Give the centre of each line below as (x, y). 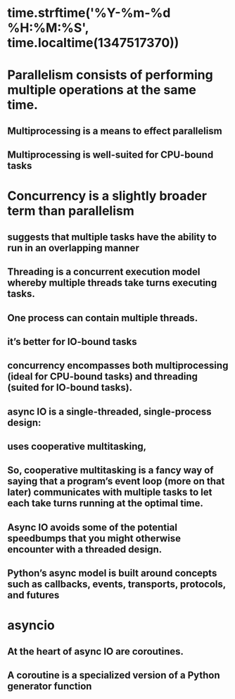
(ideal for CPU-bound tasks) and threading (103, 377)
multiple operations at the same (102, 90)
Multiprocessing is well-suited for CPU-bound (110, 155)
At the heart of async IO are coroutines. (96, 651)
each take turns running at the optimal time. (106, 504)
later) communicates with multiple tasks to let (110, 492)
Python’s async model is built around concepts (112, 573)
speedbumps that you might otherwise (94, 538)
